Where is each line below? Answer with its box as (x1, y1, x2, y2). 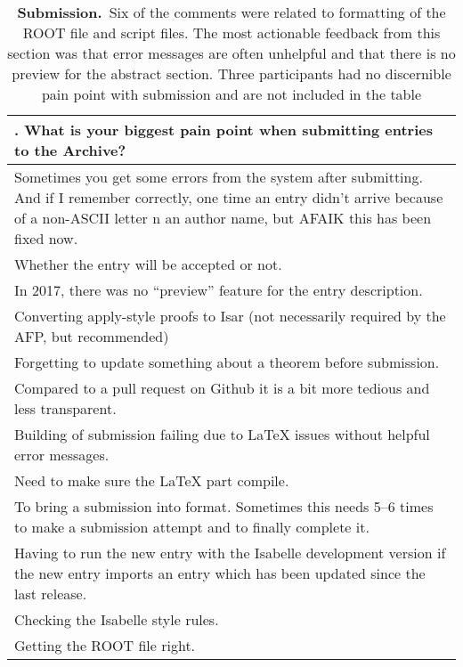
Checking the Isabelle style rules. (14, 609, 219, 630)
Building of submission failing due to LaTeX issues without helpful (14, 424, 430, 444)
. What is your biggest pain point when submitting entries (14, 119, 433, 140)
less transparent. (14, 398, 117, 419)
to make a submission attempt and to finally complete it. (14, 517, 370, 537)
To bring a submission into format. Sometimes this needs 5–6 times (14, 496, 434, 517)
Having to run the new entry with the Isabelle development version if (14, 542, 446, 563)
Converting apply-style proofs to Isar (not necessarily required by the (14, 305, 446, 326)
